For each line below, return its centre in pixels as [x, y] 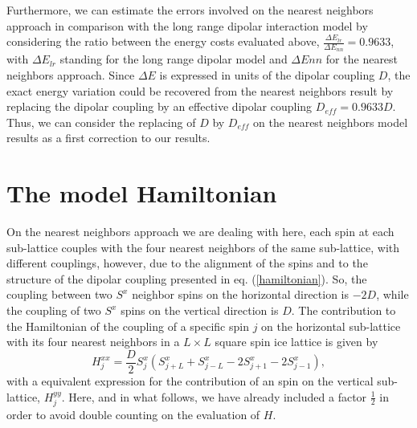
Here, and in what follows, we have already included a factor [218, 396]
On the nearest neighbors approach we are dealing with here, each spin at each [200, 232]
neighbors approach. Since [71, 75]
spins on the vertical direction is [200, 310]
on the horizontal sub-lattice [331, 326]
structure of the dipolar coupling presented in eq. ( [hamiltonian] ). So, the [187, 278]
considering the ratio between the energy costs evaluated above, [163, 41]
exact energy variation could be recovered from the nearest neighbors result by [200, 90]
